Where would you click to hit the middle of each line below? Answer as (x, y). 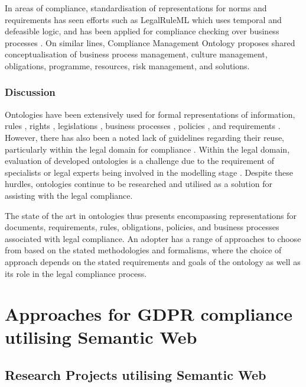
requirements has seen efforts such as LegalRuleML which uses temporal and (143, 19)
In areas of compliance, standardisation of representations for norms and (136, 8)
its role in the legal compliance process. (76, 273)
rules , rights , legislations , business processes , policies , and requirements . (143, 126)
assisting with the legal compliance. (69, 195)
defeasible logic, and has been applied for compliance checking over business (142, 31)
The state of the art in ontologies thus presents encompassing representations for (151, 215)
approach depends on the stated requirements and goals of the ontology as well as (153, 261)
